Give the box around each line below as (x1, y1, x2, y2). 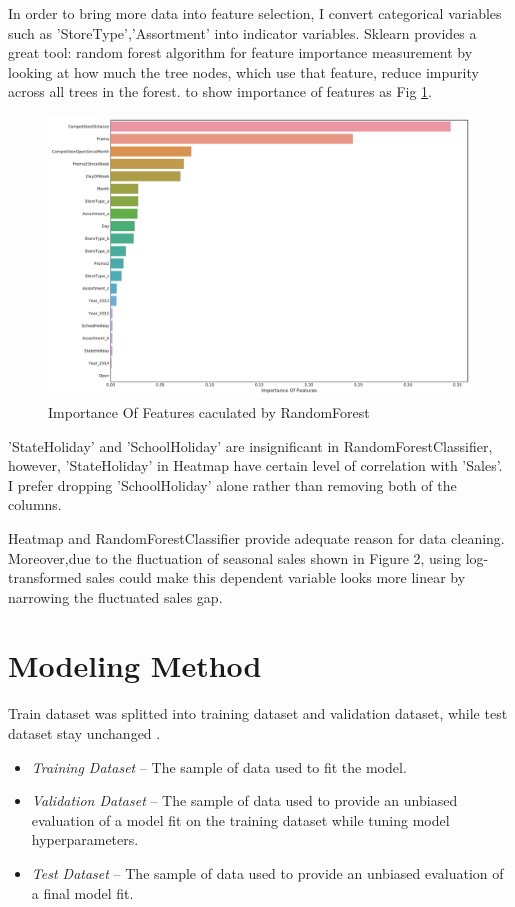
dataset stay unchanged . (8, 723, 161, 744)
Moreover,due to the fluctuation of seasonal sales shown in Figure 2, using (8, 547, 462, 568)
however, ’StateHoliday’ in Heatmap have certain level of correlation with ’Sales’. (8, 455, 503, 476)
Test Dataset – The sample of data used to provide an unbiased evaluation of (31, 862, 504, 883)
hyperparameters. (31, 829, 139, 850)
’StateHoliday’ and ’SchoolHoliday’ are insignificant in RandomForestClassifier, (8, 435, 493, 456)
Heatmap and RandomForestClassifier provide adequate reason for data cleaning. (8, 527, 505, 548)
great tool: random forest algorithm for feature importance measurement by (8, 42, 473, 63)
